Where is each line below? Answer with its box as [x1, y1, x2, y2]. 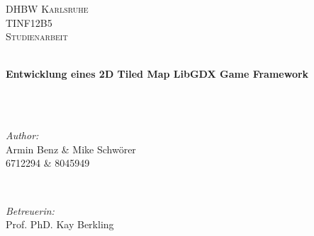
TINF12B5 [6, 15, 52, 30]
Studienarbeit [6, 29, 68, 44]
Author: [6, 128, 39, 143]
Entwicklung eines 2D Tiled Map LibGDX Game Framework [6, 66, 309, 81]
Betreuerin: [6, 203, 55, 218]
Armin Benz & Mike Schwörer [6, 141, 136, 156]
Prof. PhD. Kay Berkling [6, 217, 114, 232]
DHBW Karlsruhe [6, 1, 89, 16]
